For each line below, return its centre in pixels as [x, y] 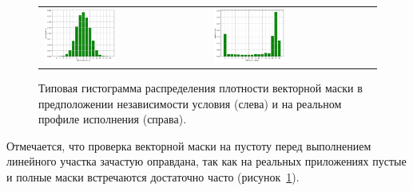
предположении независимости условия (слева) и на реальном [190, 103]
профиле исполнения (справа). [113, 119]
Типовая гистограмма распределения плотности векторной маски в [201, 88]
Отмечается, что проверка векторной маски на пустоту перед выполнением [189, 145]
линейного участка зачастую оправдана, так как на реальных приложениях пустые [206, 161]
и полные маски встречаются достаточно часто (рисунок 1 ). [153, 177]
